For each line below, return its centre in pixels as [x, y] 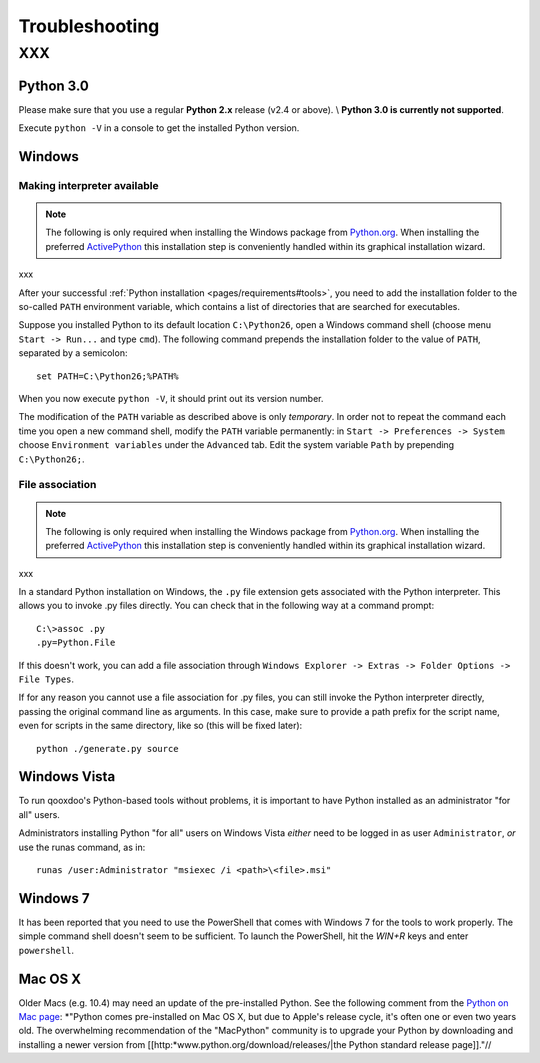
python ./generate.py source [107, 748]
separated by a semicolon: [73, 353]
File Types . [46, 679]
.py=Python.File [76, 643]
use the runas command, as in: [82, 847]
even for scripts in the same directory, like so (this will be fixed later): [160, 726]
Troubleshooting [89, 26]
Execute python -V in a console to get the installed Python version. [159, 128]
